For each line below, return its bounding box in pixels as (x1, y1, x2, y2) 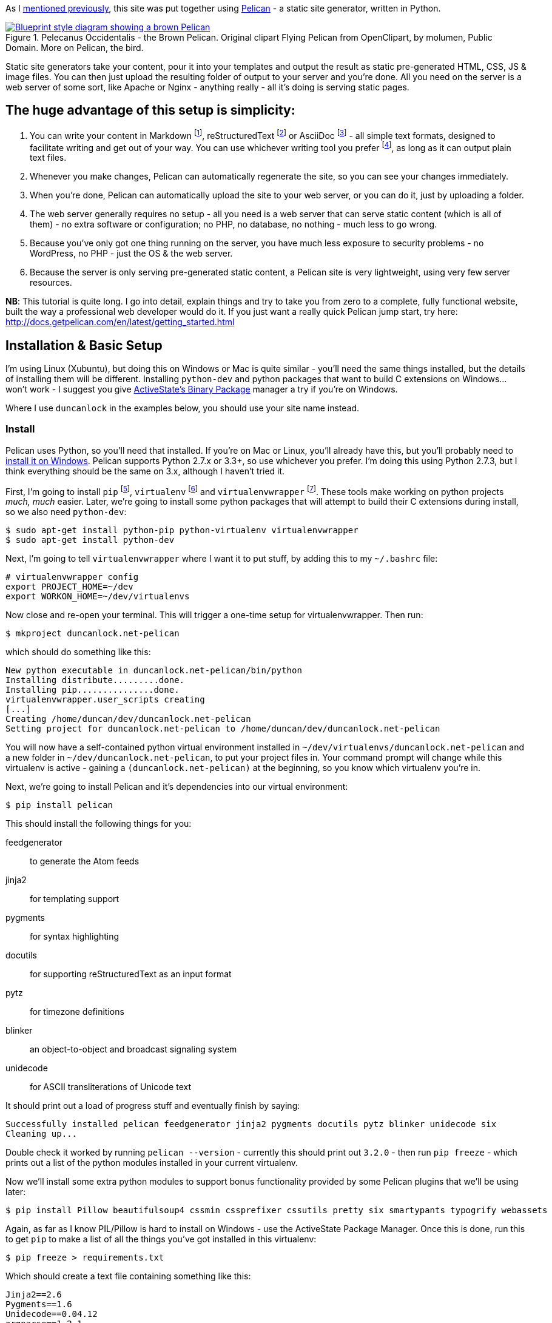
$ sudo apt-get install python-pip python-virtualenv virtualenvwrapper (5, 525, 358, 536)
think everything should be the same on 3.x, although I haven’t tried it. (5, 465, 285, 476)
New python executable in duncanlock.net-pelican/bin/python (5, 665, 302, 676)
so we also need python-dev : (5, 507, 127, 517)
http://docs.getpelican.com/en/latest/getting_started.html (5, 317, 235, 328)
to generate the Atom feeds (30, 856, 140, 867)
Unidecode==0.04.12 (5, 1309, 98, 1319)
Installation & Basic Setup (5, 337, 163, 353)
